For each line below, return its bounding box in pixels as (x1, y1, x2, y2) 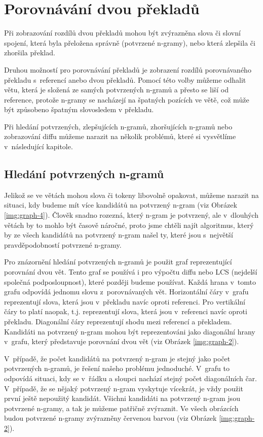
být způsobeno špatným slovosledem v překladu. (4, 104, 154, 115)
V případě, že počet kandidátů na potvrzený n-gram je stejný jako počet (4, 353, 231, 363)
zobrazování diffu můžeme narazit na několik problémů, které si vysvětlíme (4, 131, 236, 142)
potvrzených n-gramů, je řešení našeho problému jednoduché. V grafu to (4, 363, 230, 374)
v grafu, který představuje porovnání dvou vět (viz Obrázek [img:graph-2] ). (4, 336, 239, 347)
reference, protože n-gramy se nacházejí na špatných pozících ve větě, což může (4, 94, 249, 105)
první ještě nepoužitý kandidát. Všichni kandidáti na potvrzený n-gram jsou (4, 393, 240, 404)
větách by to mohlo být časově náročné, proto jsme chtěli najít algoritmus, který (4, 219, 254, 230)
